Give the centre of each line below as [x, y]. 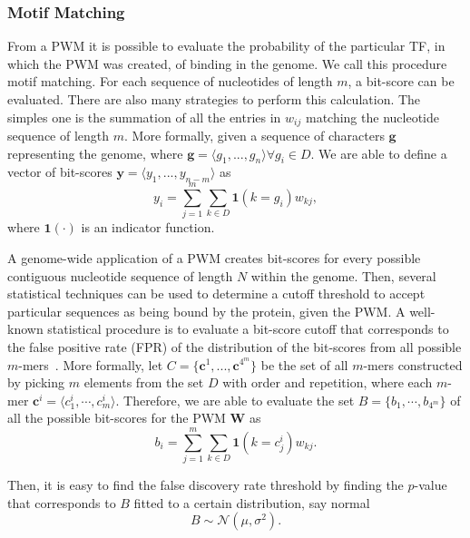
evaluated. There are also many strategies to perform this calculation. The [214, 99]
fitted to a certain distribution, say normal [252, 502]
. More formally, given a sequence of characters [255, 136]
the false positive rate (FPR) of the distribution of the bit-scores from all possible [235, 346]
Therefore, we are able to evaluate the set [239, 400]
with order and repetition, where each [328, 382]
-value [431, 485]
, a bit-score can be [401, 81]
